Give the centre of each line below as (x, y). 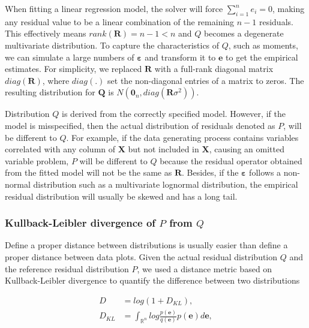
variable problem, (37, 160)
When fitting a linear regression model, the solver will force (114, 8)
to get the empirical (262, 57)
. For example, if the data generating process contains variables (182, 137)
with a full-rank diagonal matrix (214, 69)
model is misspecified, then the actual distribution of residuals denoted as (140, 125)
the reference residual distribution (67, 268)
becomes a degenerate (244, 33)
